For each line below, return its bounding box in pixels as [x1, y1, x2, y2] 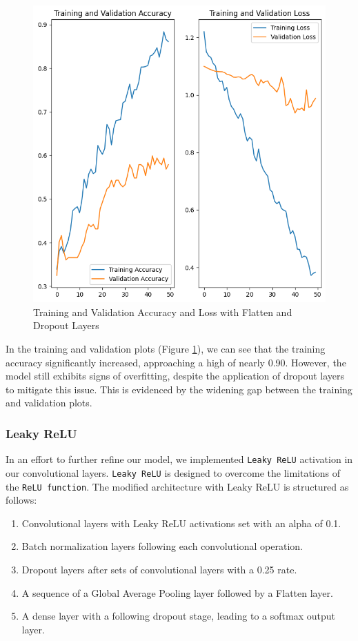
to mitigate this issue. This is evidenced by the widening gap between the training [6, 382, 352, 396]
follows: [6, 493, 37, 507]
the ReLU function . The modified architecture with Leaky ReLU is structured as [6, 479, 349, 493]
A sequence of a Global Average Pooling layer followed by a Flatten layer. [21, 585, 333, 600]
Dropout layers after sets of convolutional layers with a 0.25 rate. [21, 562, 297, 577]
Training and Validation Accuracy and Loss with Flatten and [33, 304, 292, 319]
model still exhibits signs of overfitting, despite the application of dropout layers [6, 368, 345, 383]
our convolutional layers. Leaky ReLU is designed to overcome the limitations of [6, 465, 341, 480]
